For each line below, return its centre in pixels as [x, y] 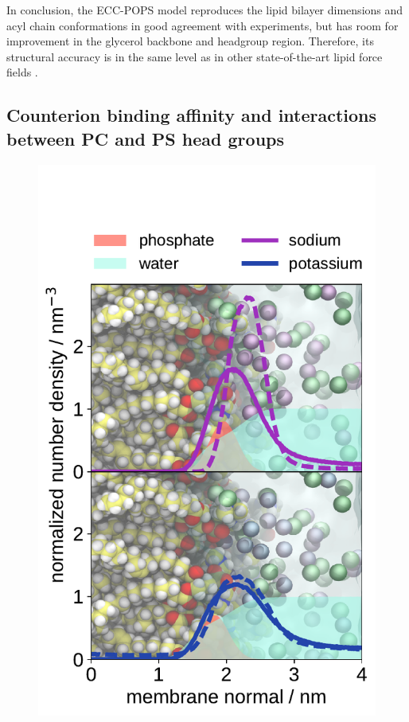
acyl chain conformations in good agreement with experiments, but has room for [203, 25]
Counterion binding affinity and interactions [192, 115]
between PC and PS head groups [145, 138]
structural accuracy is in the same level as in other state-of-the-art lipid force [195, 56]
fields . [22, 72]
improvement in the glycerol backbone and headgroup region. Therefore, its [190, 41]
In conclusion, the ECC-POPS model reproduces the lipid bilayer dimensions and [205, 10]
